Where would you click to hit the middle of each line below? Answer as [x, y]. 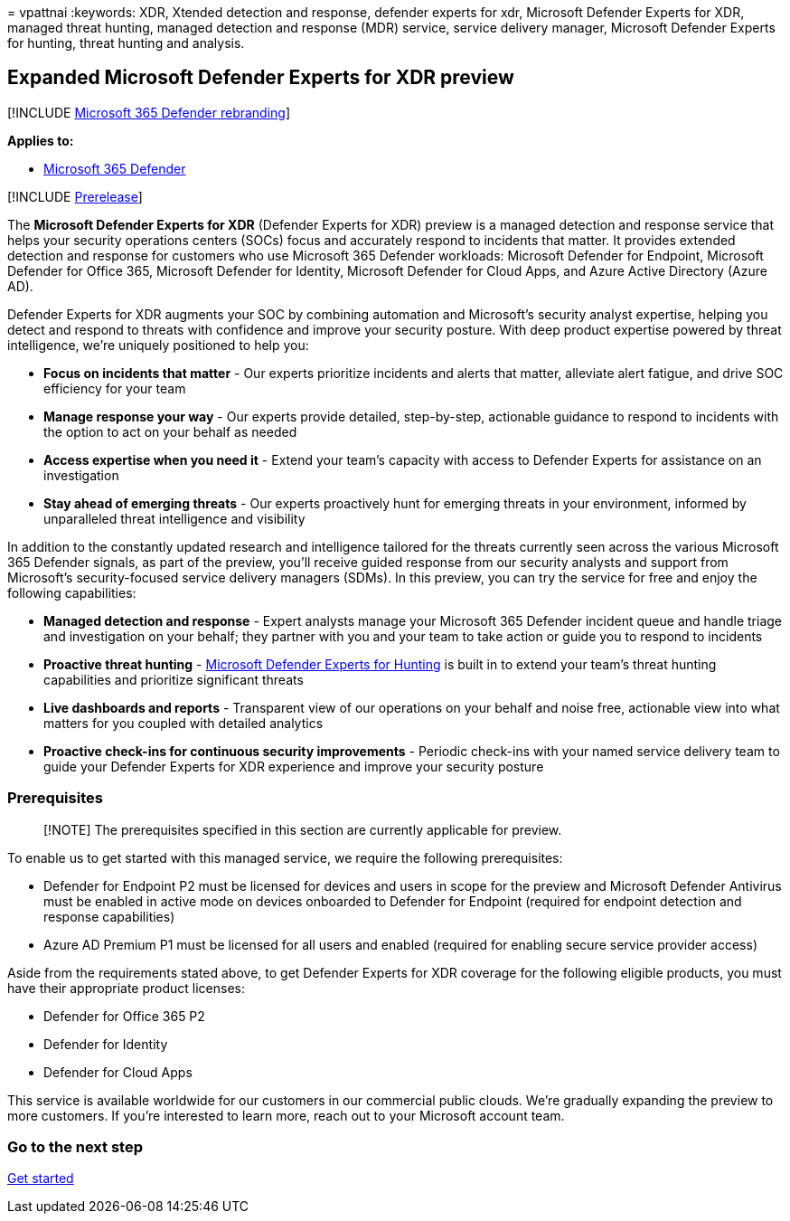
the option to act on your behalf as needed [170, 431]
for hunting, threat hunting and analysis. [126, 43]
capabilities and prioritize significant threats [174, 679]
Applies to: [41, 140]
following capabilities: [72, 592]
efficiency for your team [115, 388]
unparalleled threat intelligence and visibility [174, 518]
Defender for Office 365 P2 [124, 1016]
